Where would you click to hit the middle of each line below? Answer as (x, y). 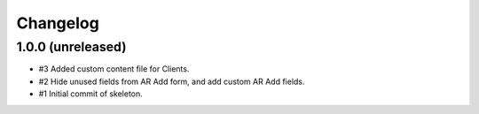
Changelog (58, 23)
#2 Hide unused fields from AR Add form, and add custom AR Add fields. (172, 81)
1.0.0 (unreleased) (71, 47)
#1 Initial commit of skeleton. (91, 94)
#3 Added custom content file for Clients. (114, 69)
